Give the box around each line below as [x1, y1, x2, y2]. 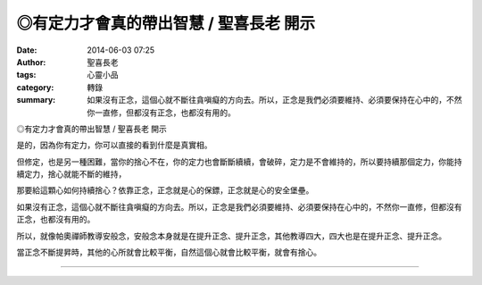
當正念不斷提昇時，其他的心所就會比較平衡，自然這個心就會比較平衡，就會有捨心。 [16, 247, 321, 258]
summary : [16, 95, 56, 105]
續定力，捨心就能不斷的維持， [16, 169, 127, 180]
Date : [16, 45, 37, 55]
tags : [16, 70, 37, 80]
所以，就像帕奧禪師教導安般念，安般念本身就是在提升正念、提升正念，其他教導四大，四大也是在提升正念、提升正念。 [16, 231, 446, 241]
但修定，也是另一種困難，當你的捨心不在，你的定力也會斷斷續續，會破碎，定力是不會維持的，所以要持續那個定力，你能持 [16, 156, 462, 167]
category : [16, 81, 54, 93]
